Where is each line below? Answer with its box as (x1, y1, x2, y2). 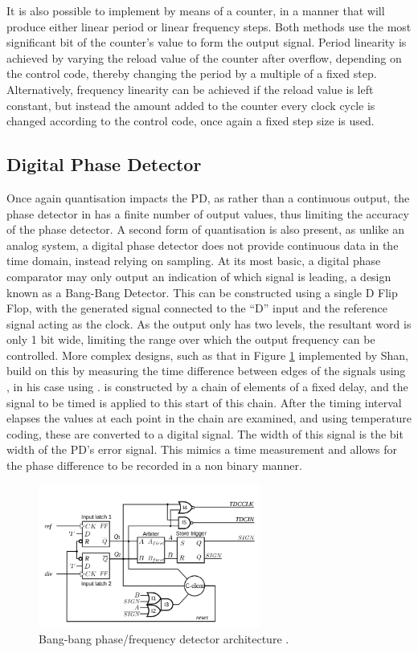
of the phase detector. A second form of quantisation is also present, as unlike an (6, 221, 404, 238)
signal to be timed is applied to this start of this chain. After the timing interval (6, 394, 402, 410)
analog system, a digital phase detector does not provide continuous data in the (6, 236, 399, 253)
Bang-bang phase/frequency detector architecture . (39, 630, 289, 647)
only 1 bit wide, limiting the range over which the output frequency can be (6, 331, 375, 348)
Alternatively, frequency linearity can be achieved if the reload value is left (6, 80, 374, 97)
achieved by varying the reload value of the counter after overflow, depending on (6, 49, 402, 66)
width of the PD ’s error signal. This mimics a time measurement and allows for (6, 441, 397, 458)
